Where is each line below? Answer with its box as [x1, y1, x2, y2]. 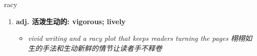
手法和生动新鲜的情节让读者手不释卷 [42, 42, 162, 53]
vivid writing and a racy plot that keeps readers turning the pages [28, 33, 228, 43]
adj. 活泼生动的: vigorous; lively [16, 16, 126, 26]
